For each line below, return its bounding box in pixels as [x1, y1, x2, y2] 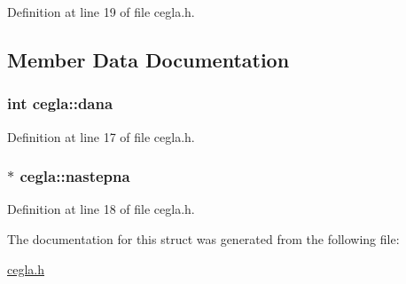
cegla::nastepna [20, 165, 130, 187]
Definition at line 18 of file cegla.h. [7, 200, 195, 218]
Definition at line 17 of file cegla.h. [7, 127, 195, 146]
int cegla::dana [7, 92, 113, 114]
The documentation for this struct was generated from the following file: [7, 230, 400, 248]
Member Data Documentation [7, 45, 290, 73]
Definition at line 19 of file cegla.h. [7, 3, 195, 20]
